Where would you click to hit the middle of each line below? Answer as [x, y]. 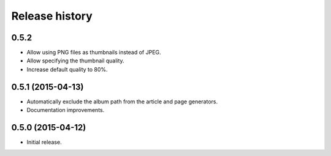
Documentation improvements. [66, 110]
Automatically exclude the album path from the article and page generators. [122, 102]
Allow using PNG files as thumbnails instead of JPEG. [94, 53]
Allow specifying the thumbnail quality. [76, 61]
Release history [52, 16]
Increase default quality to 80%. [67, 69]
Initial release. [44, 142]
